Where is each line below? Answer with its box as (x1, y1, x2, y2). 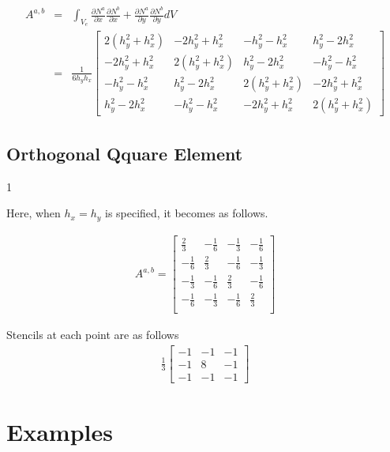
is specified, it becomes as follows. (104, 205, 268, 221)
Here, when (6, 205, 61, 221)
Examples (6, 416, 113, 448)
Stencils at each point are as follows (6, 326, 179, 343)
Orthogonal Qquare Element (6, 141, 243, 165)
